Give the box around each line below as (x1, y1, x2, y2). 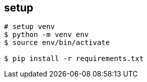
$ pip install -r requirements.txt (4, 54, 144, 63)
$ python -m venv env (4, 30, 89, 39)
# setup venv (4, 22, 55, 31)
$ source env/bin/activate (4, 38, 110, 47)
